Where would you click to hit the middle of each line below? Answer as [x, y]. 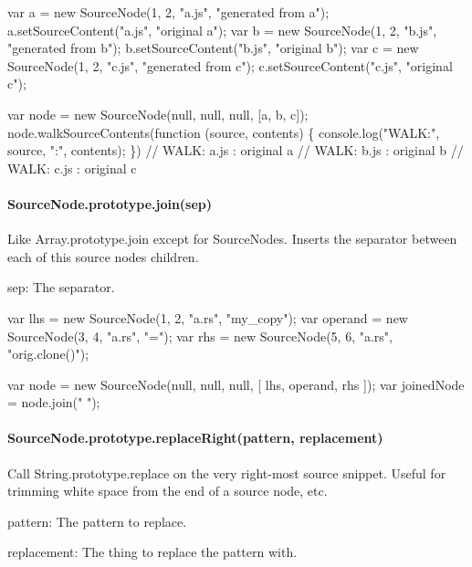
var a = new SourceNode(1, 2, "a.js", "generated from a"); [168, 12]
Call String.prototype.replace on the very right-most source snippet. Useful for [227, 472]
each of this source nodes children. [103, 256]
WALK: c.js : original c [72, 168]
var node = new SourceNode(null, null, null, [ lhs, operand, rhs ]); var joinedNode [236, 384]
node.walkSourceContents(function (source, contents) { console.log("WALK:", [224, 132]
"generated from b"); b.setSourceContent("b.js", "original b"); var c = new [213, 48]
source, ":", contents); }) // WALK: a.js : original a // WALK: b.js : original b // [236, 150]
